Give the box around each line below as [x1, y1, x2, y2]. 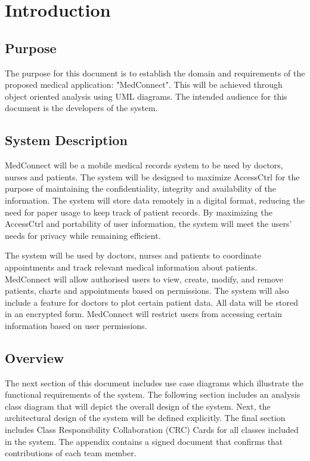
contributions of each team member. [5, 447, 137, 459]
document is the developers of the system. [5, 102, 158, 114]
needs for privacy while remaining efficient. [5, 229, 161, 241]
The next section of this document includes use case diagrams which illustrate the [5, 376, 304, 389]
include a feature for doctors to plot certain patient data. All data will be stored [5, 296, 298, 308]
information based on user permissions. [5, 319, 147, 331]
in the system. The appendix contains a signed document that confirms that [5, 435, 283, 447]
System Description [5, 131, 128, 149]
